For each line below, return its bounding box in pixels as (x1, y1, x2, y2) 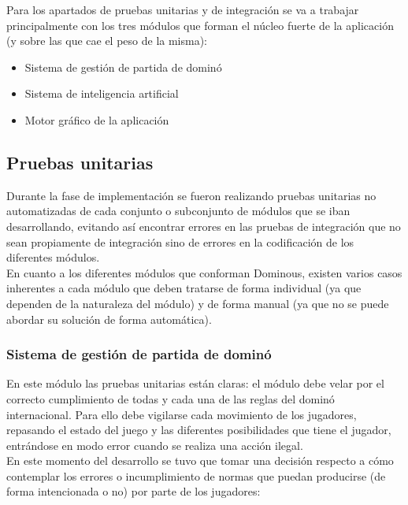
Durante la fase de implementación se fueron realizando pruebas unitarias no (6, 187, 376, 203)
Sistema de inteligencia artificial (24, 85, 179, 102)
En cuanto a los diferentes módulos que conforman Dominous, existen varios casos (6, 264, 402, 280)
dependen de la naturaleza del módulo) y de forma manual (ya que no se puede (6, 295, 389, 311)
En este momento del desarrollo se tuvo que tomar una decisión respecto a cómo (6, 452, 394, 469)
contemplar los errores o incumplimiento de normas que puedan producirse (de (6, 467, 386, 484)
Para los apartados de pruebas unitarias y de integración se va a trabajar (6, 2, 359, 17)
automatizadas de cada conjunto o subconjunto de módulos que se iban (6, 202, 351, 219)
